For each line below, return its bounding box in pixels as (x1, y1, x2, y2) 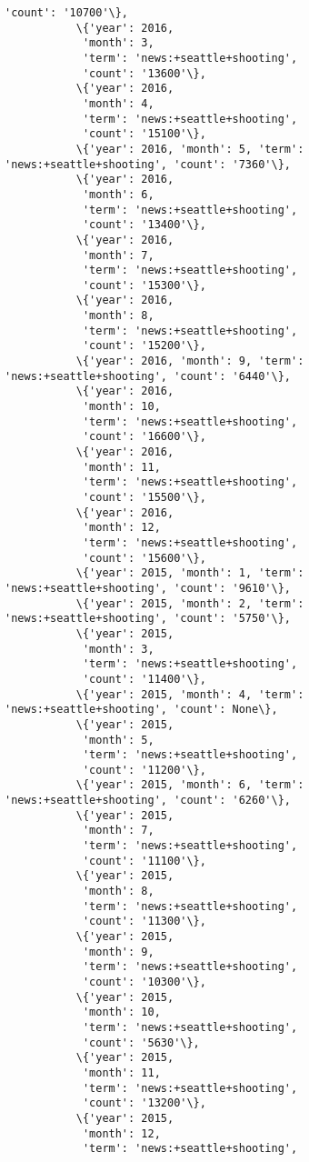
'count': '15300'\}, (82, 278, 206, 292)
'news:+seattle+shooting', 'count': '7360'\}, (5, 157, 291, 171)
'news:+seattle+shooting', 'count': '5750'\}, (5, 612, 291, 626)
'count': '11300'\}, (82, 915, 206, 928)
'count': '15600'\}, (82, 551, 206, 565)
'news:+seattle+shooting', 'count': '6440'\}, (5, 369, 291, 383)
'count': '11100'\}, (82, 854, 206, 867)
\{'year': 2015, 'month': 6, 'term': (75, 778, 304, 792)
